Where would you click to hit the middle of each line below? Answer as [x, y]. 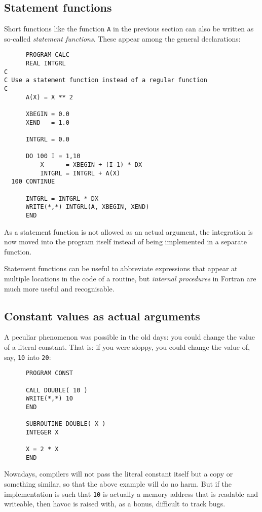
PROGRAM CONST [49, 373]
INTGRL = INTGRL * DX [62, 198]
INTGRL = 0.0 [47, 140]
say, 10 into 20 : [28, 357]
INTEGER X [42, 432]
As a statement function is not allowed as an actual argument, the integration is [128, 231]
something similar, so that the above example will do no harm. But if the [118, 484]
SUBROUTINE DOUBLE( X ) [66, 424]
